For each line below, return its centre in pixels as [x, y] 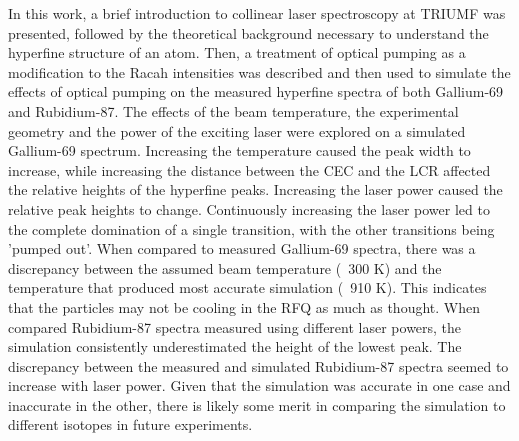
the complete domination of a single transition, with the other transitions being [251, 228]
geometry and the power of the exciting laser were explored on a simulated [237, 130]
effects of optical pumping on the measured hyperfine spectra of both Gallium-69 [256, 91]
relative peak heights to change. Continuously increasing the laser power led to [249, 208]
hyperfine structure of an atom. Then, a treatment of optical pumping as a [237, 52]
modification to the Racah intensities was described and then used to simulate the [259, 71]
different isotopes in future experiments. [130, 424]
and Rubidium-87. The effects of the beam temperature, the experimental [233, 110]
